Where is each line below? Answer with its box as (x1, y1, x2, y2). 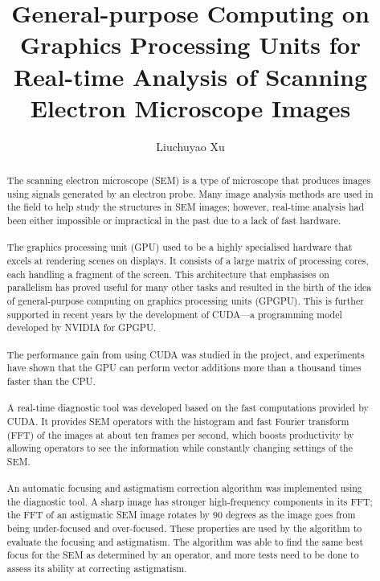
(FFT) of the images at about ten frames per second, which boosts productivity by (6, 428, 354, 441)
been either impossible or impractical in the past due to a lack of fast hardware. (6, 214, 341, 227)
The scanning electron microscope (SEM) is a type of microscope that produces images (6, 174, 371, 187)
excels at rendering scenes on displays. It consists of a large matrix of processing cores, (6, 254, 369, 268)
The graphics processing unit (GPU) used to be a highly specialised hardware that (6, 240, 353, 254)
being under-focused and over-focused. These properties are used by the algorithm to (6, 522, 362, 535)
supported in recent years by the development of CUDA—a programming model (6, 307, 342, 321)
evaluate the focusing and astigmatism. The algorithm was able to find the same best (6, 534, 364, 548)
